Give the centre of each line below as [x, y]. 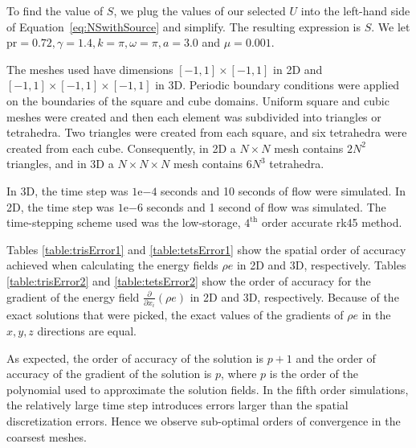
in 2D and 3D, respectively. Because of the [294, 296]
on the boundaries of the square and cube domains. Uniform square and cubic [198, 100]
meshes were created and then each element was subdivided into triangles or [194, 116]
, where [239, 374]
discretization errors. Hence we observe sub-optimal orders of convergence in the [204, 421]
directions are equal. [87, 331]
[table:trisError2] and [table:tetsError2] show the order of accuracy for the [189, 280]
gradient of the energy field [73, 296]
